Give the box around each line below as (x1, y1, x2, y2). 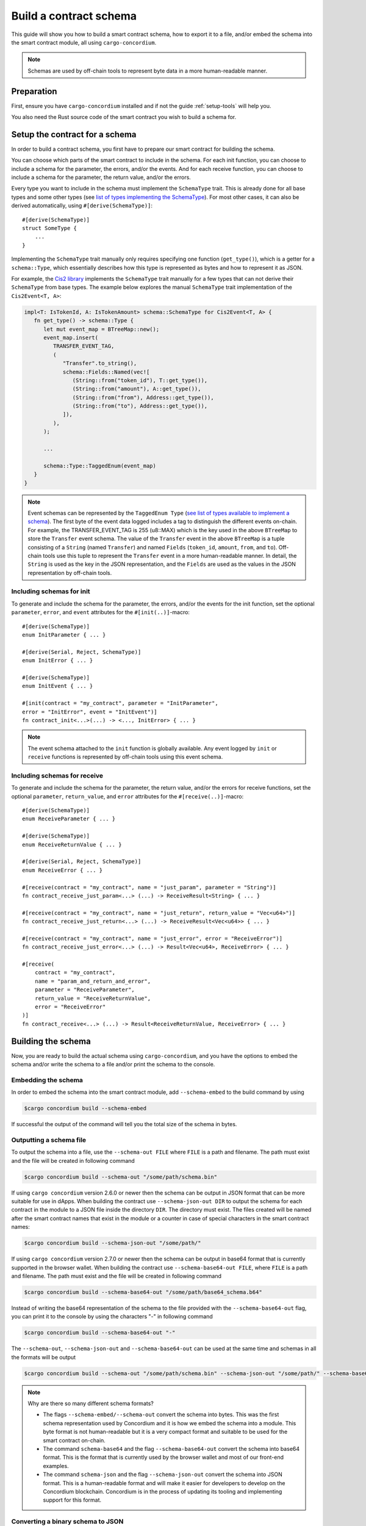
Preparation (11, 86, 57, 96)
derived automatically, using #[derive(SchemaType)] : (11, 202, 152, 209)
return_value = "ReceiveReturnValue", (34, 995, 151, 1002)
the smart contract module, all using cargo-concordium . (11, 38, 157, 46)
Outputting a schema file (11, 1135, 87, 1144)
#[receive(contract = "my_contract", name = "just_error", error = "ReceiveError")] (22, 935, 283, 942)
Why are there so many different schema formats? (27, 1400, 154, 1407)
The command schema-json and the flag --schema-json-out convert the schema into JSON (43, 1471, 283, 1478)
